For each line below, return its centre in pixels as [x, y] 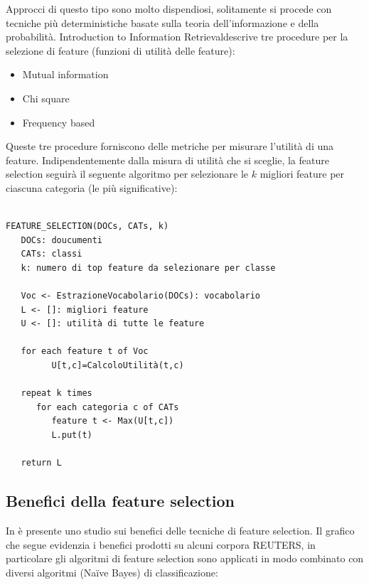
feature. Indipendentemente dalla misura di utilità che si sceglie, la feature [167, 160]
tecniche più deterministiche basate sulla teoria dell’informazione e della [162, 22]
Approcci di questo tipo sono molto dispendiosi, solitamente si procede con [169, 9]
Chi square [46, 98]
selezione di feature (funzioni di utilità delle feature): [121, 50]
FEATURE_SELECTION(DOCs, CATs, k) [87, 226]
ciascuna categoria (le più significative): [92, 187]
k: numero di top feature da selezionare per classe [148, 268]
